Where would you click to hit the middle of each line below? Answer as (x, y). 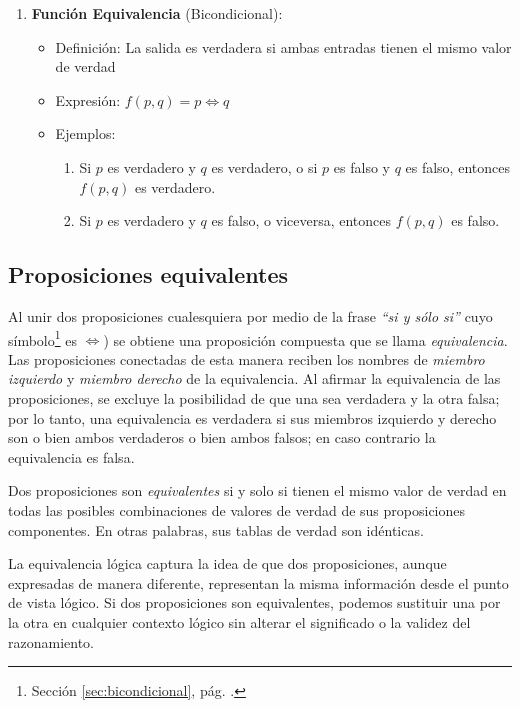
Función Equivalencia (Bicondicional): (157, 13)
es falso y (361, 166)
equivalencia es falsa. (71, 456)
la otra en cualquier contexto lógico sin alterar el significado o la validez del (239, 621)
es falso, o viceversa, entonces (301, 220)
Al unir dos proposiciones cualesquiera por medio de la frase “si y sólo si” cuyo (250, 315)
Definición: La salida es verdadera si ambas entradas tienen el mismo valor (283, 46)
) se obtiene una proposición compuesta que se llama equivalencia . (305, 339)
